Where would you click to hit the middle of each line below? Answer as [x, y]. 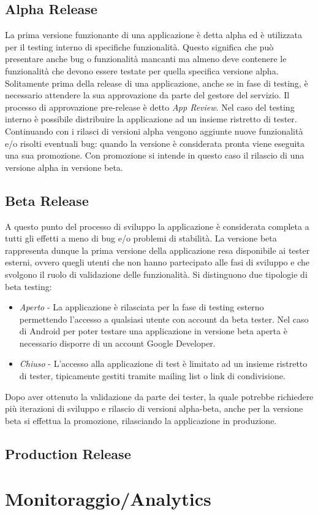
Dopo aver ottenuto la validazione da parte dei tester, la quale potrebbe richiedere [159, 396]
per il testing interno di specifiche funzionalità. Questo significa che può [139, 46]
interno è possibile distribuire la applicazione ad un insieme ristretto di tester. [151, 119]
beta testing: [28, 286]
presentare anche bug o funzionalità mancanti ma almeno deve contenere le [146, 59]
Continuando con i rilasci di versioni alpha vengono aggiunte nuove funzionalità [154, 131]
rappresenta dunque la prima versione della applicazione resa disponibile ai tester [157, 250]
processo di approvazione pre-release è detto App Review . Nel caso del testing [150, 107]
